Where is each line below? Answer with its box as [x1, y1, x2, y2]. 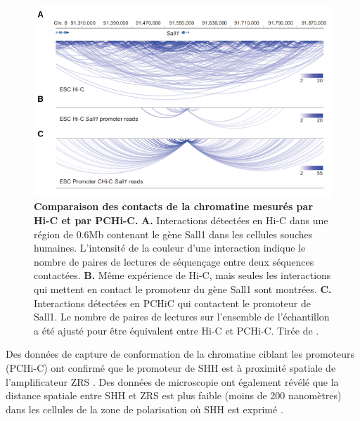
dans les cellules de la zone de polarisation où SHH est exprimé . [6, 401, 283, 416]
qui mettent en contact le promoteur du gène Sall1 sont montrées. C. [34, 281, 332, 296]
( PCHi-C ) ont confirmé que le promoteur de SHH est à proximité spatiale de [6, 360, 336, 375]
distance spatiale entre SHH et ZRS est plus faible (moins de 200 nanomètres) [6, 388, 342, 403]
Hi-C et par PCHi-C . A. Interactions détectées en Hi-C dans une [34, 213, 328, 227]
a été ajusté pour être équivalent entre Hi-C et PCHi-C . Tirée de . [34, 323, 319, 337]
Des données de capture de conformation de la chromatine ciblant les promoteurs [6, 346, 355, 361]
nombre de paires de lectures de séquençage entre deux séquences [34, 254, 314, 268]
